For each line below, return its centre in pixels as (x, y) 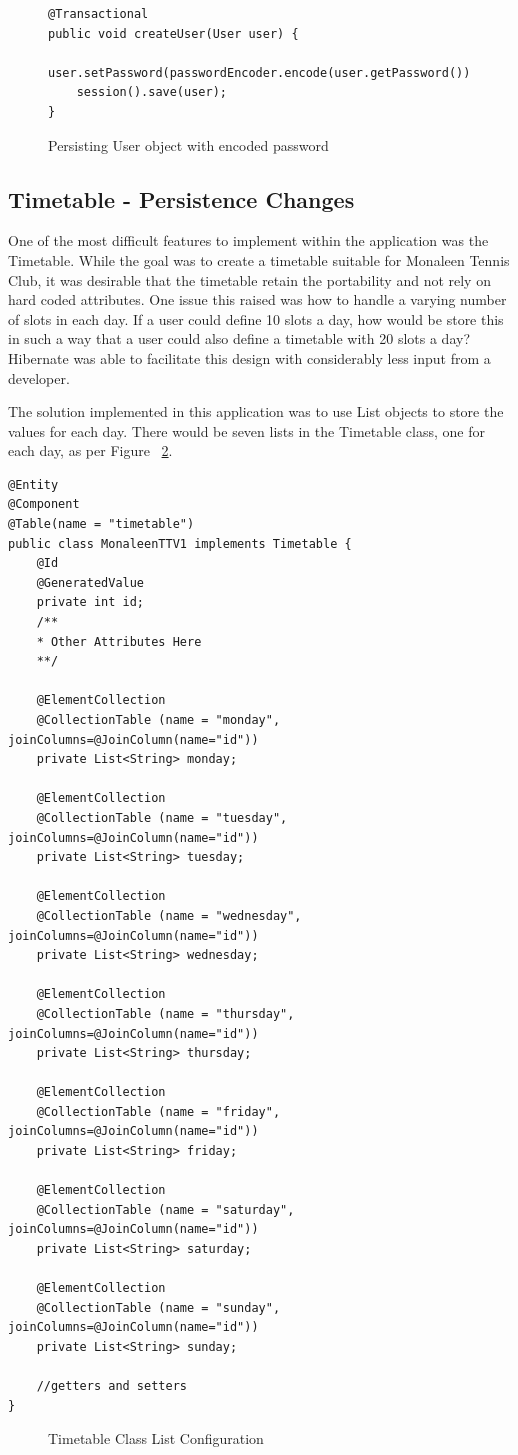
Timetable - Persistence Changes (181, 198)
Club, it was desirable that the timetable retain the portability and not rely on (249, 279)
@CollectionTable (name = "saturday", (165, 1209)
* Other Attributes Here (119, 641)
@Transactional (98, 14)
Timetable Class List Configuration (156, 1438)
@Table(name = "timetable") (101, 524)
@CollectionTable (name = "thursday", (165, 1013)
